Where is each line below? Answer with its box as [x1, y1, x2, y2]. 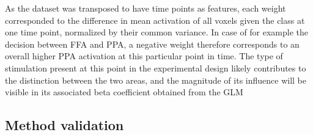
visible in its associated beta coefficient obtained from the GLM [5, 86, 243, 98]
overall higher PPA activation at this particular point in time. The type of [5, 49, 283, 62]
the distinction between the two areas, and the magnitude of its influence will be [5, 73, 306, 86]
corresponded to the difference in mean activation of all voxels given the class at [5, 13, 305, 26]
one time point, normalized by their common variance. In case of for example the [5, 26, 309, 38]
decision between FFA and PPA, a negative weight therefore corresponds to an [5, 37, 300, 50]
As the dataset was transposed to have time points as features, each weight [5, 2, 286, 14]
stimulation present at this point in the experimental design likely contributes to [5, 61, 306, 74]
